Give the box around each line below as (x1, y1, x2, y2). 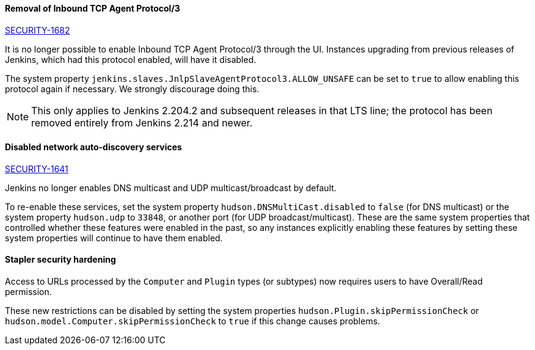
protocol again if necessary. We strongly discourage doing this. (5, 83, 260, 94)
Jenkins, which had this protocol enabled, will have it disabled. (5, 54, 257, 65)
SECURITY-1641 (5, 163, 68, 174)
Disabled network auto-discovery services (5, 142, 182, 153)
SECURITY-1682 (5, 24, 70, 35)
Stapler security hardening (5, 254, 116, 265)
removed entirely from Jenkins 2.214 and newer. (31, 116, 253, 129)
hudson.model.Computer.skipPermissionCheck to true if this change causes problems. (5, 316, 380, 327)
